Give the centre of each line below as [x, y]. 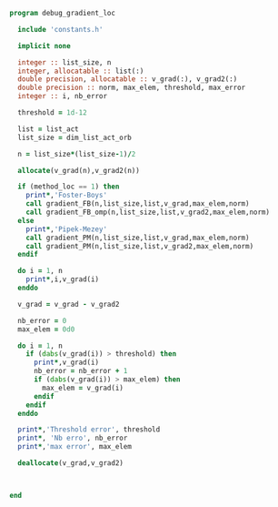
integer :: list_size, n [65, 62]
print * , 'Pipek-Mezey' [66, 229]
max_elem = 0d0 [46, 329]
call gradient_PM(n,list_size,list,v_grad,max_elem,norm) [138, 238]
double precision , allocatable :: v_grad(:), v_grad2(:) [128, 79]
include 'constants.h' [60, 29]
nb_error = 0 [42, 320]
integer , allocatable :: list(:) [81, 71]
